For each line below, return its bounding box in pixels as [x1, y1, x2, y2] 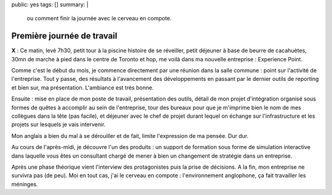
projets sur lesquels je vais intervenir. [11, 121, 106, 128]
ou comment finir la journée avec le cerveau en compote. [26, 15, 172, 22]
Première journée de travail [11, 31, 117, 41]
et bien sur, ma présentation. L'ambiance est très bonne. [11, 83, 154, 91]
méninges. [11, 180, 38, 188]
